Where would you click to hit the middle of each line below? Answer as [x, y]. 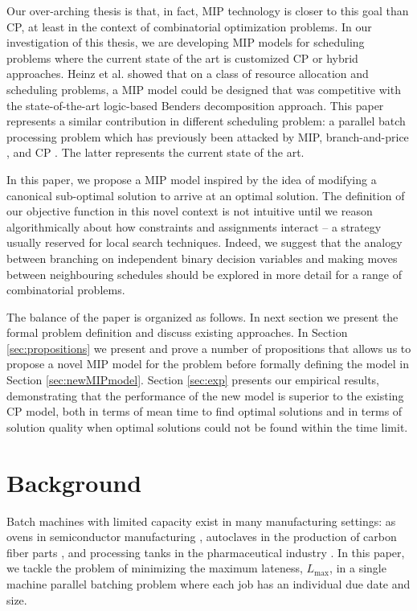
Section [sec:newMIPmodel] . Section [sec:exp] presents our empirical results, [193, 380]
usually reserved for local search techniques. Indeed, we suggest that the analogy [204, 242]
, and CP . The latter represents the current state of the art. [155, 152]
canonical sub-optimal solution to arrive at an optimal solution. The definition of [206, 195]
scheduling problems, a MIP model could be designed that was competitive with [204, 89]
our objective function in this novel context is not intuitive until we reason [190, 211]
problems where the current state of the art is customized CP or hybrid [182, 57]
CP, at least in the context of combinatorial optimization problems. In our [189, 26]
